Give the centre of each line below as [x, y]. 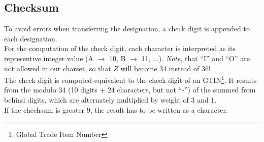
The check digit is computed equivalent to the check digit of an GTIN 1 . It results [130, 79]
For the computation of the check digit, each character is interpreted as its [120, 48]
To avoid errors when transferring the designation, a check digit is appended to [127, 29]
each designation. [31, 38]
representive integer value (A [49, 58]
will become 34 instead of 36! [166, 68]
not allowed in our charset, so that [58, 68]
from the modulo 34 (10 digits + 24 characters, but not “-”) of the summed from [130, 90]
